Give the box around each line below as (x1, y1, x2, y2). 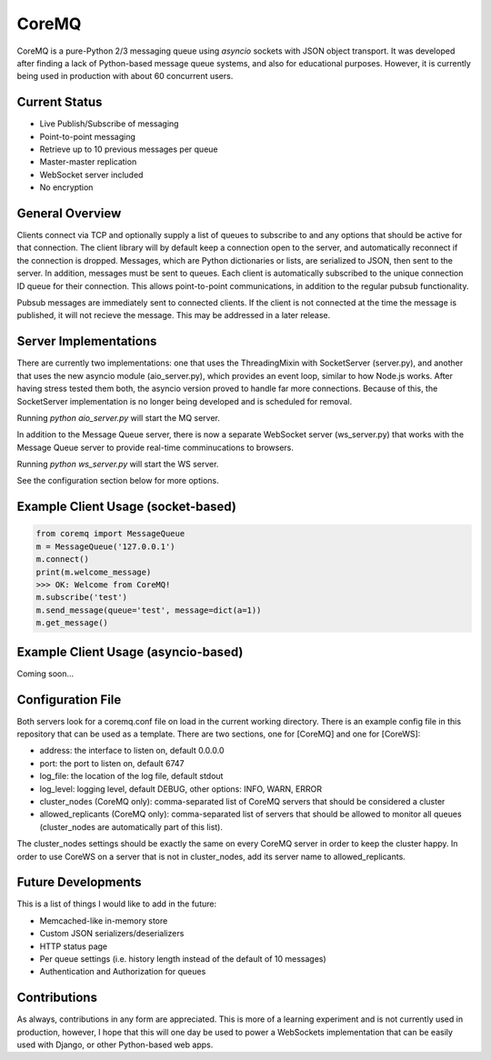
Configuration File (16, 692, 122, 707)
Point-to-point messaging (39, 131, 135, 142)
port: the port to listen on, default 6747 (39, 757, 185, 768)
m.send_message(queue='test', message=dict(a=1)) (35, 605, 262, 615)
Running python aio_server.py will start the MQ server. (16, 412, 220, 423)
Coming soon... (16, 668, 75, 679)
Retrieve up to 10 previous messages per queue (39, 144, 218, 155)
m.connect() (35, 555, 90, 565)
